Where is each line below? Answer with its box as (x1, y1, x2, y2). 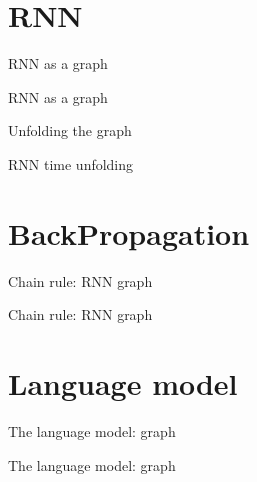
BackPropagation (8, 212, 250, 253)
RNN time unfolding (8, 153, 134, 174)
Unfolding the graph (8, 120, 132, 141)
